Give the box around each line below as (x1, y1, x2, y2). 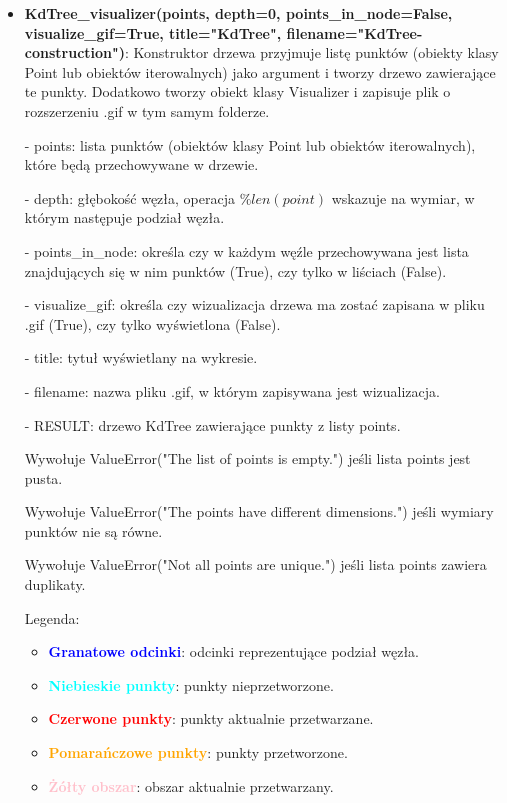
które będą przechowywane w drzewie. (24, 154, 259, 175)
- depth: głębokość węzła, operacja (24, 187, 235, 208)
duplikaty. (24, 574, 86, 595)
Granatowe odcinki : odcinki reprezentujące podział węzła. (48, 641, 420, 662)
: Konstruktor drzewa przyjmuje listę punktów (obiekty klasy (125, 42, 499, 63)
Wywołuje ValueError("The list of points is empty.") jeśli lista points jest (24, 448, 471, 469)
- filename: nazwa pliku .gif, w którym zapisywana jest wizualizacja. (24, 380, 440, 401)
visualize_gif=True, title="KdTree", (24, 22, 282, 43)
